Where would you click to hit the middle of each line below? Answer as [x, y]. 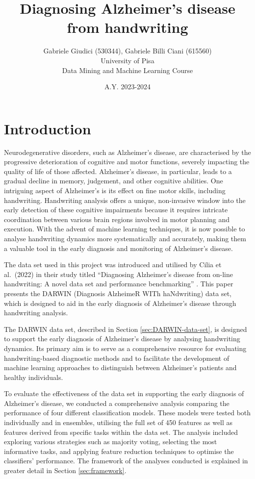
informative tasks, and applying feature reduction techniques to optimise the [119, 451]
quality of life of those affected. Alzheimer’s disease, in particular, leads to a [118, 171]
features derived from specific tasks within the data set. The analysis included [121, 432]
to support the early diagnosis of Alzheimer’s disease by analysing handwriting [122, 339]
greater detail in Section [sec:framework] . [65, 470]
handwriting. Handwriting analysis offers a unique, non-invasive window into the [125, 200]
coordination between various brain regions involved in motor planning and [117, 219]
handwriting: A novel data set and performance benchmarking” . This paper [119, 284]
